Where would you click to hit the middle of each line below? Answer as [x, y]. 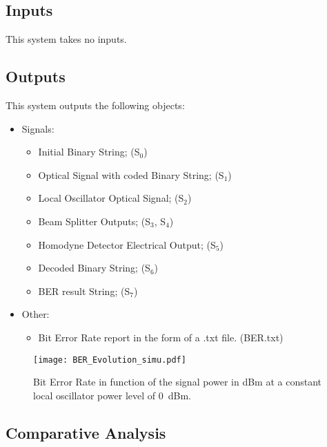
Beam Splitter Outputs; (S [95, 221]
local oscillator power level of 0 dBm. [112, 395]
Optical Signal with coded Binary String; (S [131, 174]
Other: [36, 314]
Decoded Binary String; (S [94, 268]
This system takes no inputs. [66, 39]
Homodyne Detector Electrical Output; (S [127, 244]
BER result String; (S [84, 291]
